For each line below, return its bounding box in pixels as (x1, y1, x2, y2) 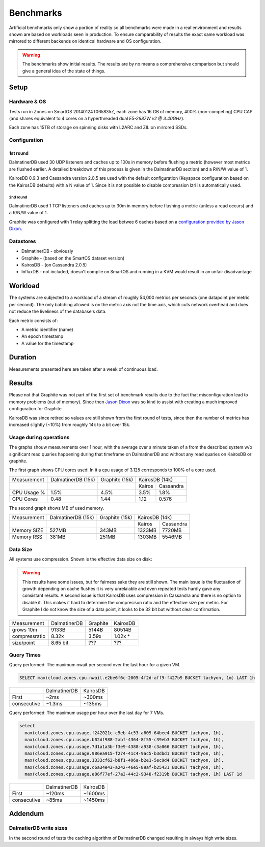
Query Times (9, 652, 41, 658)
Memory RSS (12, 533, 43, 540)
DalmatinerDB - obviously (21, 248, 74, 254)
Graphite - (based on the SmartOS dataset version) (21, 255, 125, 261)
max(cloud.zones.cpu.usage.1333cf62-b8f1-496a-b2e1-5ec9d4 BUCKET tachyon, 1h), (25, 757, 224, 763)
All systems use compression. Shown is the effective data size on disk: (9, 556, 152, 562)
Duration (9, 353, 37, 361)
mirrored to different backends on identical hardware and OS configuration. (9, 38, 161, 44)
